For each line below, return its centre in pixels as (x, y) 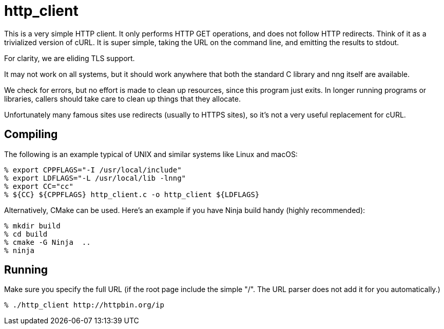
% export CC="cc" (39, 186)
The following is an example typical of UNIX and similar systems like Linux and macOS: (151, 154)
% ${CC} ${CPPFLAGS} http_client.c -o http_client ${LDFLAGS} (132, 194)
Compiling (31, 134)
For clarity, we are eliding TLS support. (70, 58)
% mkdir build (32, 226)
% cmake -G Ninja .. (47, 242)
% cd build (26, 234)
